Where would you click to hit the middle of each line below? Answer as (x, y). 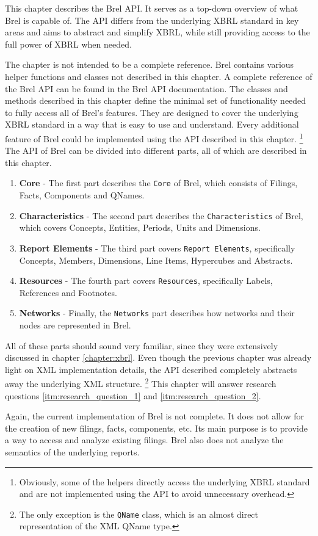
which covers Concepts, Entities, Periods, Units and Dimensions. (140, 227)
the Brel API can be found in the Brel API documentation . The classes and (146, 88)
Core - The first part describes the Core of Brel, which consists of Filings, (158, 183)
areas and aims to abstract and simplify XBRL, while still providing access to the (157, 32)
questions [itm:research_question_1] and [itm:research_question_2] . (133, 395)
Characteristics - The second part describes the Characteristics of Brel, (161, 215)
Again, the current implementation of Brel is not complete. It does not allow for (155, 416)
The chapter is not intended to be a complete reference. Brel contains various (150, 64)
